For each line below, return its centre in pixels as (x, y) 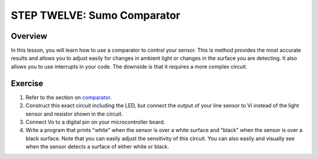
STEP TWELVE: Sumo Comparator (96, 15)
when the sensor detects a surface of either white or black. (97, 147)
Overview (29, 36)
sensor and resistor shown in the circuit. (74, 114)
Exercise (27, 83)
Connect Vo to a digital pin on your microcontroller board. (95, 122)
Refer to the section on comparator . (69, 97)
